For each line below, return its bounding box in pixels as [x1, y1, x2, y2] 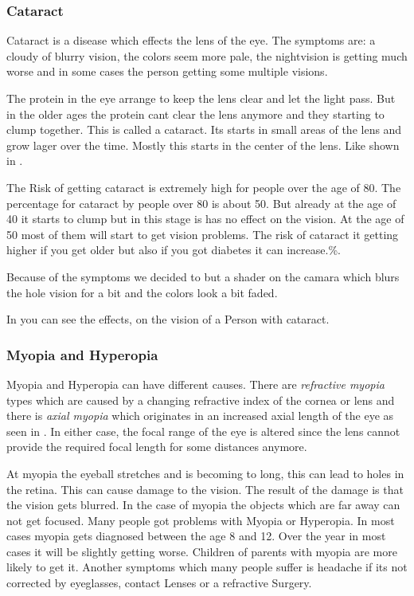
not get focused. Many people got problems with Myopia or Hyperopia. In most [6, 512, 395, 528]
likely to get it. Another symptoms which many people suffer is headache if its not [6, 559, 408, 575]
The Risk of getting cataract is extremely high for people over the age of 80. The [6, 178, 401, 195]
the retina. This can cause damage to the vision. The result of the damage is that [6, 480, 404, 497]
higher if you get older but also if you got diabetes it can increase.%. [6, 241, 341, 258]
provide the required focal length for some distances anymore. [6, 438, 307, 455]
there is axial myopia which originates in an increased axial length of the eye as [6, 407, 394, 424]
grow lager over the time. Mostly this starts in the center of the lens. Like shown [6, 136, 400, 153]
